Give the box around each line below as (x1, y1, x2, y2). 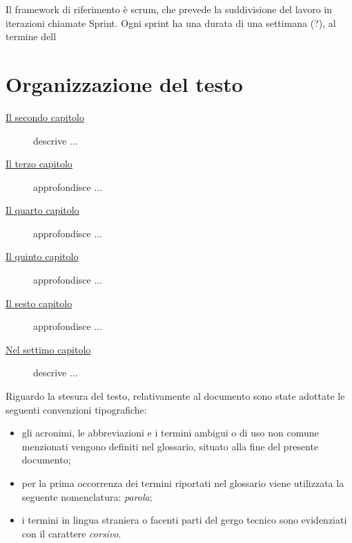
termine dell (6, 29, 57, 44)
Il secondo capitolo (6, 109, 85, 124)
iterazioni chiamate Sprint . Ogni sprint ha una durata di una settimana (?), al (6, 15, 336, 30)
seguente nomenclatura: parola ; (21, 489, 153, 504)
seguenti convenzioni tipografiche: (6, 402, 147, 416)
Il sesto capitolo (6, 295, 72, 310)
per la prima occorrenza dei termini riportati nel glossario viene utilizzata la (21, 476, 344, 490)
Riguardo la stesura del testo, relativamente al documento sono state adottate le (6, 389, 345, 403)
